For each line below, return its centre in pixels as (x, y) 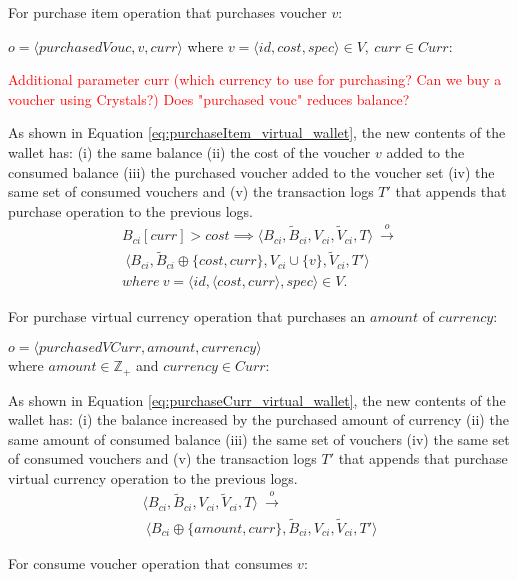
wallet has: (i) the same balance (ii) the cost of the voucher (189, 151)
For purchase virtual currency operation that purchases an (187, 316)
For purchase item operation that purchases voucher (167, 12)
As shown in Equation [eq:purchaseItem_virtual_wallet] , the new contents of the (257, 132)
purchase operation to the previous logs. (130, 210)
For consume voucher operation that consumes (150, 562)
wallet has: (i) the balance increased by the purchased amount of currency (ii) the (258, 419)
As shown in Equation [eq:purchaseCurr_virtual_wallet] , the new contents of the (257, 399)
